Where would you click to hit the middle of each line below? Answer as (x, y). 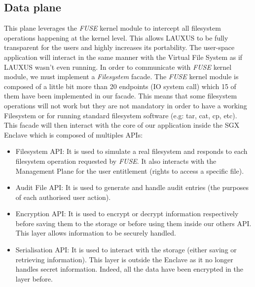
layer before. (34, 278)
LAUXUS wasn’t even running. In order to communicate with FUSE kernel (118, 67)
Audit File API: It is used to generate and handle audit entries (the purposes (132, 187)
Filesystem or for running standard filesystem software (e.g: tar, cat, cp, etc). (121, 115)
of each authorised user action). (63, 197)
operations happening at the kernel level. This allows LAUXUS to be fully (116, 37)
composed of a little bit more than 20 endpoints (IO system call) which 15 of (120, 86)
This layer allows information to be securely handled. (96, 233)
